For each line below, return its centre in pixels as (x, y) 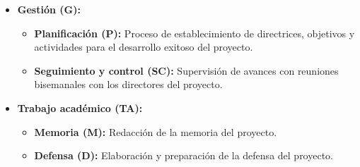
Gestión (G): (49, 9)
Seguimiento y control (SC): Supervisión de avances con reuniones (186, 70)
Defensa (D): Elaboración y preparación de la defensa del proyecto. (184, 155)
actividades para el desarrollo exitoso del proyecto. (144, 47)
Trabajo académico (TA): (80, 107)
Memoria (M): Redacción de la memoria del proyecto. (156, 131)
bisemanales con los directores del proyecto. (128, 84)
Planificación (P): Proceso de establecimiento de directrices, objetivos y (194, 33)
